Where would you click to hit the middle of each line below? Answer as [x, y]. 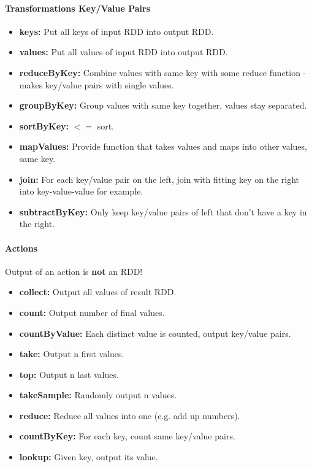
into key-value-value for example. [81, 191]
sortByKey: [44, 125]
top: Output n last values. [69, 374]
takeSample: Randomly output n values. [98, 395]
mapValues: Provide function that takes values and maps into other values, [163, 146]
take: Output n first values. [72, 354]
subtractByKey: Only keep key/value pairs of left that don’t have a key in [163, 211]
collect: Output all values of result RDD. [98, 292]
